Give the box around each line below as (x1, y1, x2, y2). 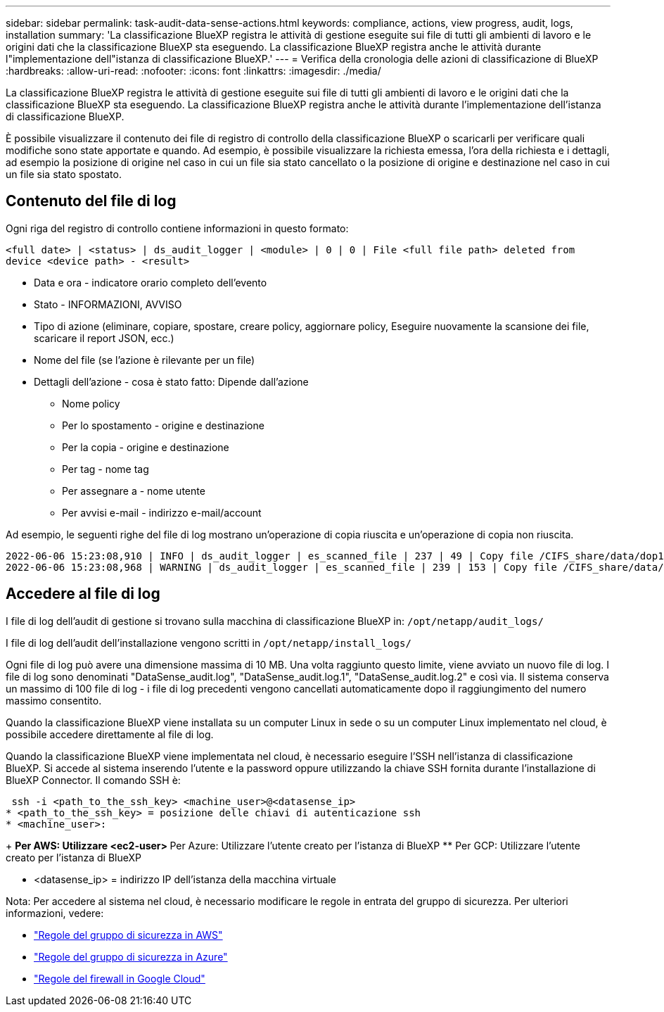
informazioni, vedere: (6, 906, 104, 919)
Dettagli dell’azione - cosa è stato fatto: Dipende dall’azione (34, 375, 309, 388)
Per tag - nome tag (62, 462, 149, 475)
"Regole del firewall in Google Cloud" (34, 972, 205, 985)
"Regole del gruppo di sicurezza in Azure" (34, 950, 228, 963)
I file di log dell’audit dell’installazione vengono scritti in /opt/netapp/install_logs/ (6, 636, 411, 649)
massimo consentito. (6, 694, 102, 707)
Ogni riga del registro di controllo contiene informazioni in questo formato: (6, 222, 349, 234)
